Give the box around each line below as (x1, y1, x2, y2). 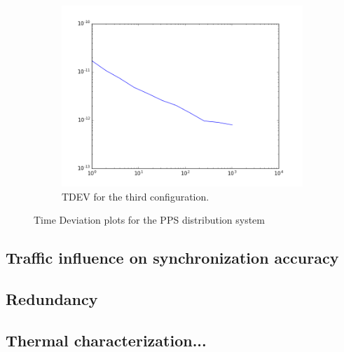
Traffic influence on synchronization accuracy (6, 247, 339, 269)
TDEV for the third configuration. (62, 189, 209, 203)
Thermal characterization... (6, 329, 207, 351)
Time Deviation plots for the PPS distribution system (34, 212, 265, 227)
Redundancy (6, 287, 98, 309)
